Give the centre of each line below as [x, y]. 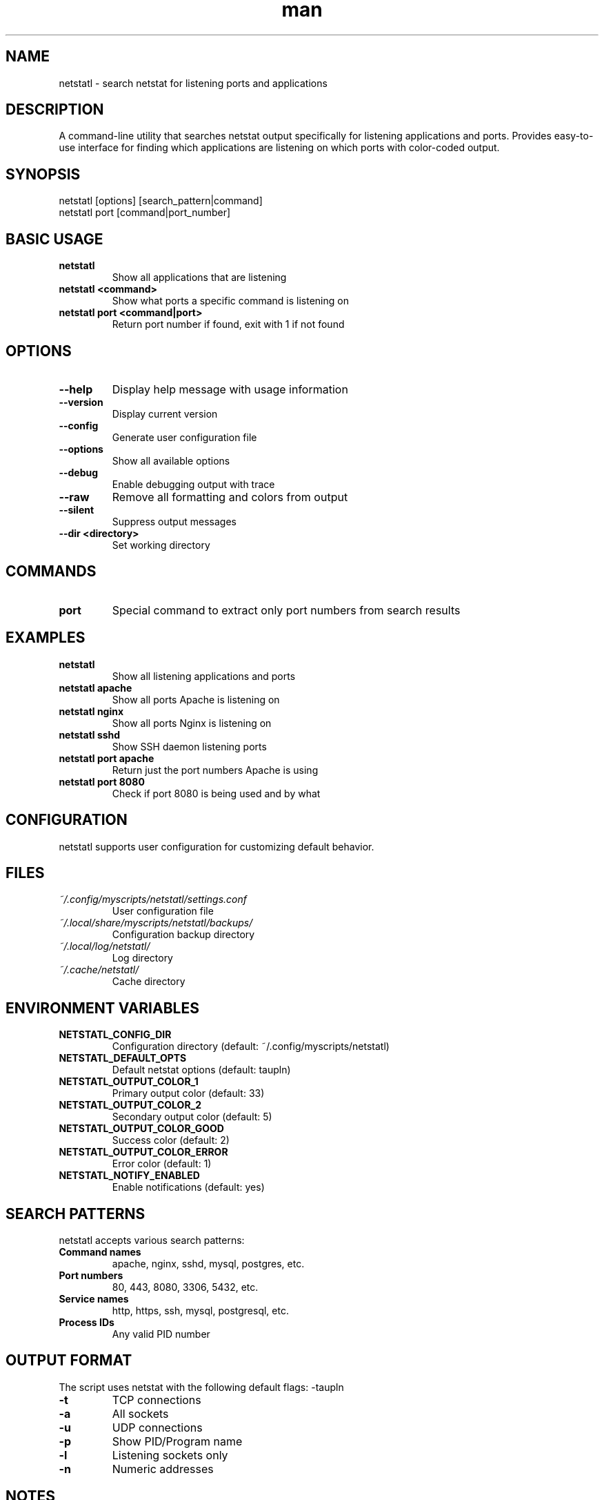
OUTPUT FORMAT [69, 1361]
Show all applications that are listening [199, 277]
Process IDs [87, 1323]
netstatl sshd [90, 734]
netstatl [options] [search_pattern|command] [161, 201]
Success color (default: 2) [171, 1140]
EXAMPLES [46, 638]
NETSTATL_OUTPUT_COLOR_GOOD [141, 1129]
